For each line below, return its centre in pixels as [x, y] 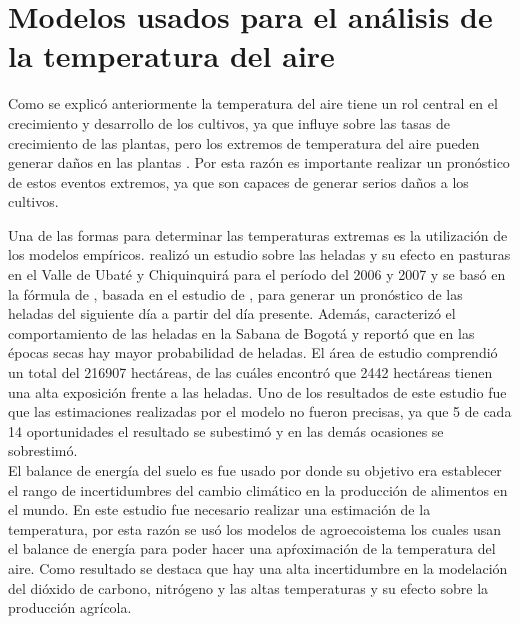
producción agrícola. [70, 607]
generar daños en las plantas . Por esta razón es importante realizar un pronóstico [259, 162]
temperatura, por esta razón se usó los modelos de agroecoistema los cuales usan [255, 528]
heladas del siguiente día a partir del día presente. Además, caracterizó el [232, 313]
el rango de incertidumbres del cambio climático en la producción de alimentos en [258, 489]
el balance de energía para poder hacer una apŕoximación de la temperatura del [252, 548]
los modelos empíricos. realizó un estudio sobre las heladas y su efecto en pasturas [259, 254]
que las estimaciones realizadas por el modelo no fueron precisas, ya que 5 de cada [260, 411]
